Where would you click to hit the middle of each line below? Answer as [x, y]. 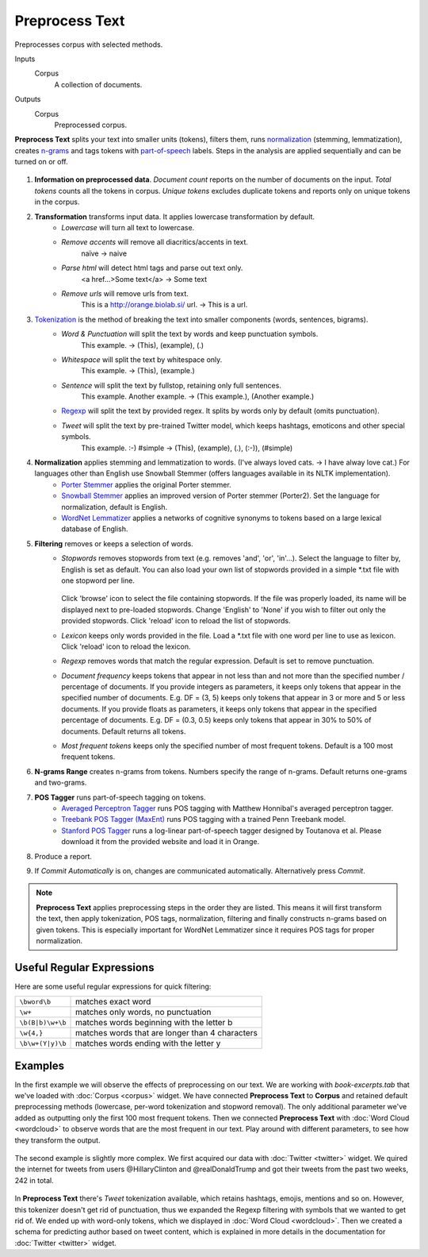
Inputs [25, 59]
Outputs [28, 99]
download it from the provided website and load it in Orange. [160, 842]
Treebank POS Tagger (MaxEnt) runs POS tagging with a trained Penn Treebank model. [204, 819]
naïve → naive [104, 253]
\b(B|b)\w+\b [43, 1022]
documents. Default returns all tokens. [124, 731]
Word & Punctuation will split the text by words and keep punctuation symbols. [190, 334]
